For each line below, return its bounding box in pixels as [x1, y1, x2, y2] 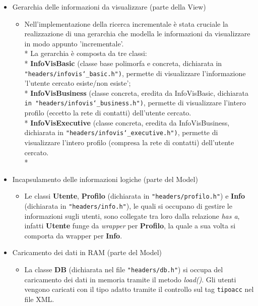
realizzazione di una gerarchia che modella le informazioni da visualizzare [24, 28, 250, 39]
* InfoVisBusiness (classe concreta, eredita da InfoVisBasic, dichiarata [24, 87, 248, 98]
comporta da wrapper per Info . [24, 230, 122, 240]
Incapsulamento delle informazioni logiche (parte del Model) [12, 173, 198, 184]
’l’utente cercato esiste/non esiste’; [24, 78, 131, 88]
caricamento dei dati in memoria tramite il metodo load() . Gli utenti [24, 274, 236, 284]
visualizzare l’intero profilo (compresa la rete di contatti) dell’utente [24, 137, 234, 147]
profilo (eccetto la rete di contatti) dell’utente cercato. [24, 107, 191, 118]
